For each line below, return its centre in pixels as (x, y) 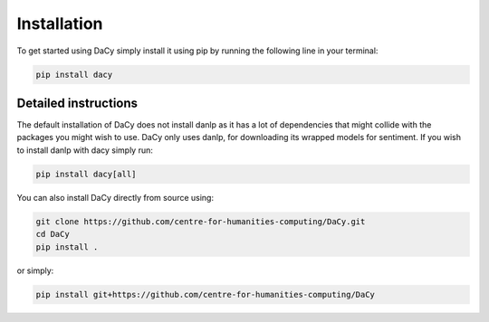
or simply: (35, 270)
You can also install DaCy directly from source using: (115, 197)
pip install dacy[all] (86, 174)
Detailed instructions (77, 103)
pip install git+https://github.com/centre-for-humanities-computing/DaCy (206, 294)
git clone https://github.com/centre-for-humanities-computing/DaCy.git (201, 221)
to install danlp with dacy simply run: (85, 150)
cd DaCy (53, 234)
